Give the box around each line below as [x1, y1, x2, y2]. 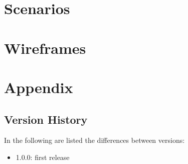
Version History [4, 111, 88, 127]
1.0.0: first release [16, 151, 70, 162]
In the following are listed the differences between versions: [4, 135, 185, 145]
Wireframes [4, 37, 86, 58]
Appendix [4, 76, 73, 97]
